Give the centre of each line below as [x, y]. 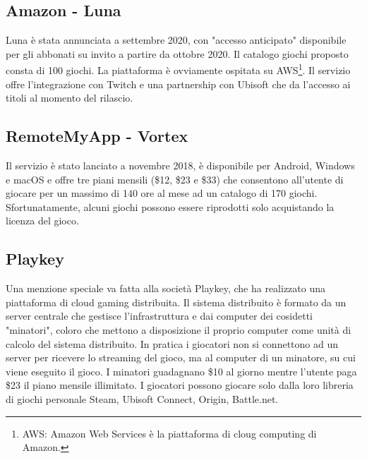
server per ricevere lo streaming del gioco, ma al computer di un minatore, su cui [181, 357]
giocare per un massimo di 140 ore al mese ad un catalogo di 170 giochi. [162, 193]
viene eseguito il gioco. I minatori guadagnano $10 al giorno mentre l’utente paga [181, 371]
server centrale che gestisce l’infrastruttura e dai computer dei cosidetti [160, 316]
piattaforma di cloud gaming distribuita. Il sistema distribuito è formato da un [176, 302]
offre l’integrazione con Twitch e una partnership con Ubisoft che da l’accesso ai [178, 84]
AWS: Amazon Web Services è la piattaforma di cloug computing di [169, 433]
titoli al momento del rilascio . [70, 98]
